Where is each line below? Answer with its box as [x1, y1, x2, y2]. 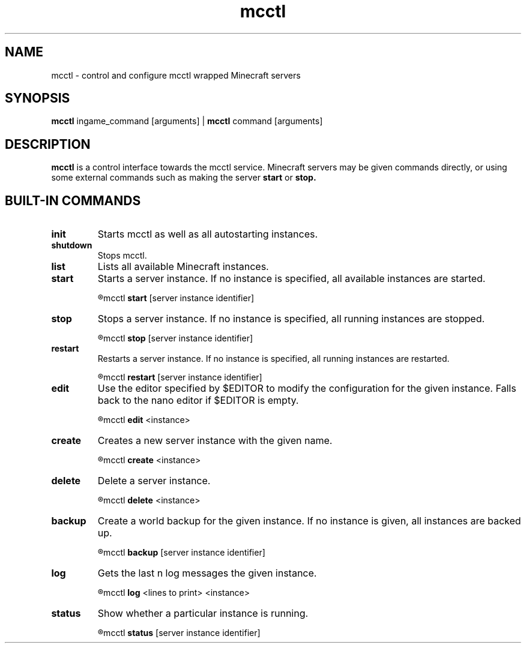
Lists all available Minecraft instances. [97, 260, 269, 273]
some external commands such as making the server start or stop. [51, 172, 316, 183]
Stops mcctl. [97, 250, 147, 261]
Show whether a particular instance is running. [97, 607, 309, 620]
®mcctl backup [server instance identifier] [97, 547, 265, 558]
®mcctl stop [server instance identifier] [97, 333, 253, 344]
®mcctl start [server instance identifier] [97, 293, 255, 304]
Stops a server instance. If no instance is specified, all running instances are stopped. [97, 313, 485, 325]
